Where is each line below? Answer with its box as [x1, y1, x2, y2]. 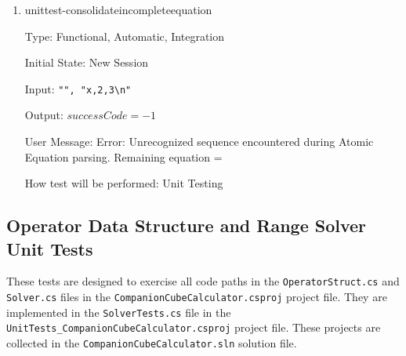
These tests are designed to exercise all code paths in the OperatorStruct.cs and [6, 273, 400, 289]
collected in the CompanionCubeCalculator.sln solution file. [6, 335, 297, 351]
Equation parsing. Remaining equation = [24, 148, 223, 165]
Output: [24, 107, 63, 123]
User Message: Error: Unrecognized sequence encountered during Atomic [24, 133, 374, 150]
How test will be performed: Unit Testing [24, 175, 223, 191]
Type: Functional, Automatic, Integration [24, 27, 225, 44]
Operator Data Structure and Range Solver [6, 213, 367, 238]
